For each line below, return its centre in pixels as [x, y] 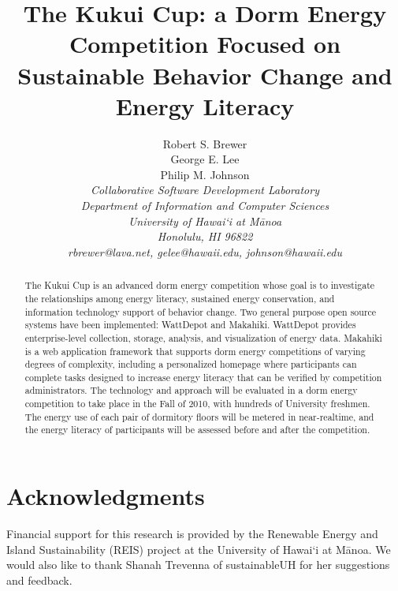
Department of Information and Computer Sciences [205, 206]
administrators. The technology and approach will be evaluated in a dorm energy [191, 390]
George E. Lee [205, 159]
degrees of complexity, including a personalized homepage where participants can [191, 364]
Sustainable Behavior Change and [205, 75]
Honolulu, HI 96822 [205, 236]
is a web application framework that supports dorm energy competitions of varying [195, 351]
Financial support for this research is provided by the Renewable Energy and [192, 534]
